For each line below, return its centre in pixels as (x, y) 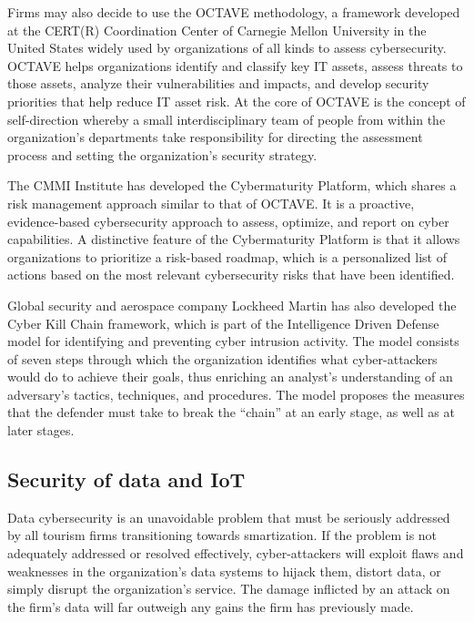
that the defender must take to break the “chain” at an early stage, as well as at (231, 412)
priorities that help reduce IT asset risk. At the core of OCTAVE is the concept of (237, 101)
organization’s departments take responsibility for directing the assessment (215, 137)
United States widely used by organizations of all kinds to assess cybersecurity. (227, 48)
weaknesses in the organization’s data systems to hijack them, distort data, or (224, 571)
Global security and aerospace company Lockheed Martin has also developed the (232, 305)
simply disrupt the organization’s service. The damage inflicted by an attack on (229, 589)
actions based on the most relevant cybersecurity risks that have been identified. (231, 275)
